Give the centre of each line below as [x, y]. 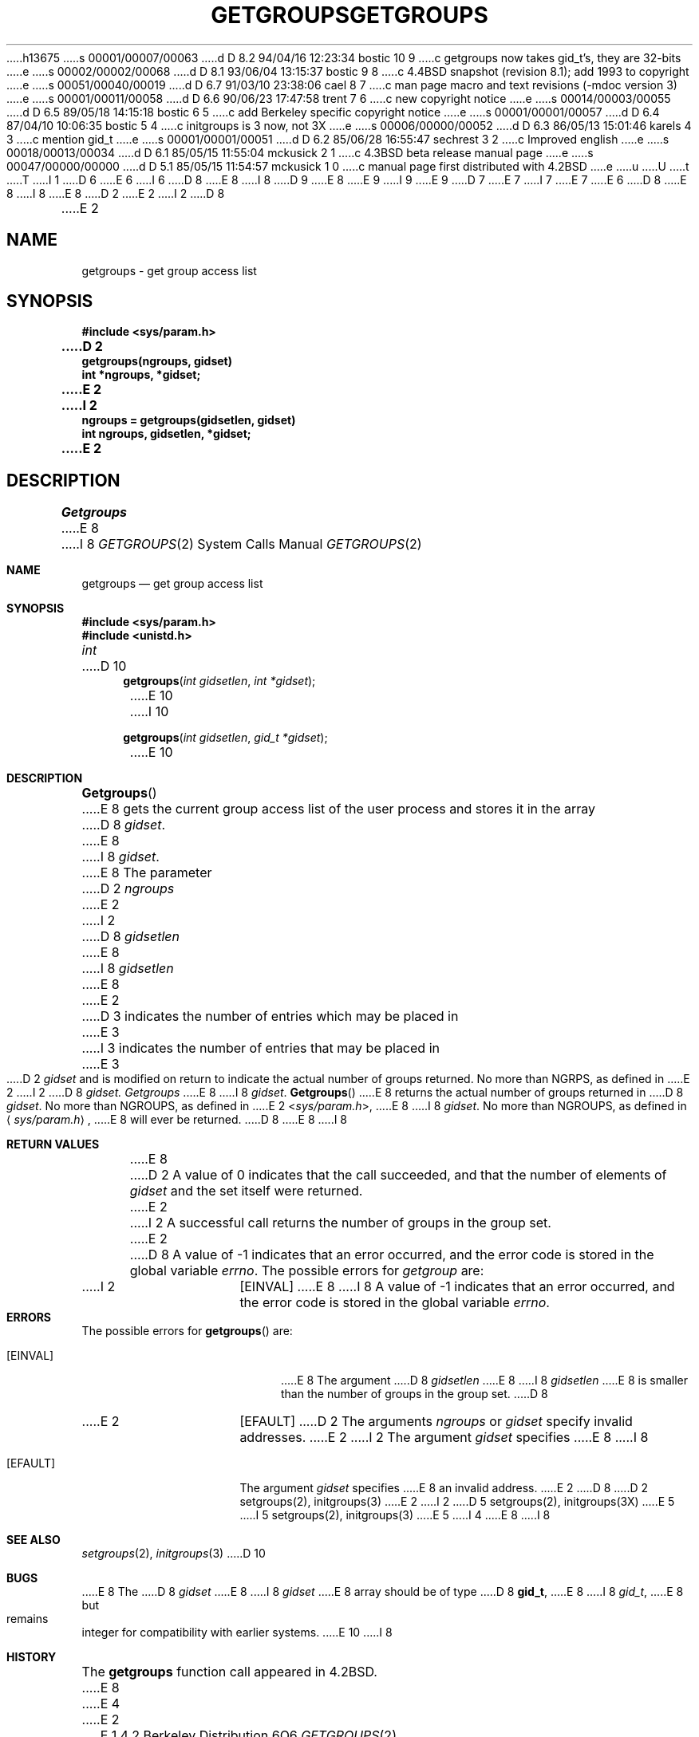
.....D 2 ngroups [128, 889]
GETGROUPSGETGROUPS [349, 15]
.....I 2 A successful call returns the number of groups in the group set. [340, 1223]
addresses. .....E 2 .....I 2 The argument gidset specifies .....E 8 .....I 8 [444, 1438]
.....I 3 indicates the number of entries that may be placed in [261, 1048]
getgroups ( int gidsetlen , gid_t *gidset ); [225, 738]
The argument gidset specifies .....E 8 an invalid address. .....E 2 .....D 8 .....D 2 [444, 1488]
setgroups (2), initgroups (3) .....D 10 [174, 1554]
